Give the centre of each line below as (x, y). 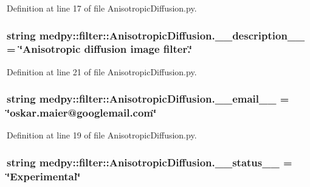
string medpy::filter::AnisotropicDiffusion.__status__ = (150, 162)
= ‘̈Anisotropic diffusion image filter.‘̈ (99, 49)
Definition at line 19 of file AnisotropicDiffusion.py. (102, 135)
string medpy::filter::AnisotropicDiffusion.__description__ (156, 35)
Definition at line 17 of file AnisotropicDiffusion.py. (102, 8)
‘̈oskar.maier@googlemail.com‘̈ (82, 113)
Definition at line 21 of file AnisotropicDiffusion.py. (102, 71)
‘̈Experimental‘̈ (44, 176)
